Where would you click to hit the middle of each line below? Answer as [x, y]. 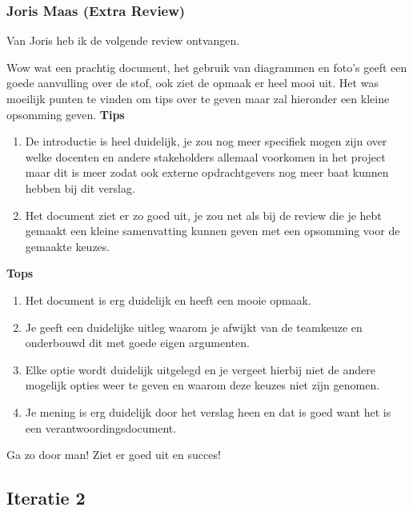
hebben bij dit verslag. [80, 188]
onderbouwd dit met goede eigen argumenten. [137, 343]
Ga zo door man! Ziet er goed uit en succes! [114, 455]
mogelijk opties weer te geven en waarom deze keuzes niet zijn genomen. [202, 385]
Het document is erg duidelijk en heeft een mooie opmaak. [168, 299]
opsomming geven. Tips [66, 114]
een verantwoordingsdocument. [101, 427]
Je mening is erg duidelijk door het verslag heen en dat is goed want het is [208, 411]
